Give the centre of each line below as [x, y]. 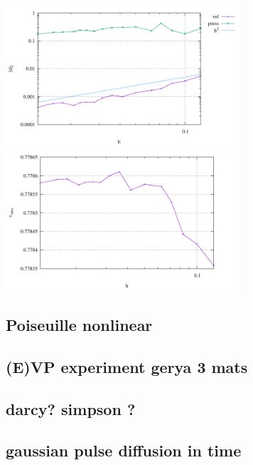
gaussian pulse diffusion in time [124, 450]
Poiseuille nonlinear [79, 325]
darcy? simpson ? [71, 408]
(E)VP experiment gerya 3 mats [127, 366]
